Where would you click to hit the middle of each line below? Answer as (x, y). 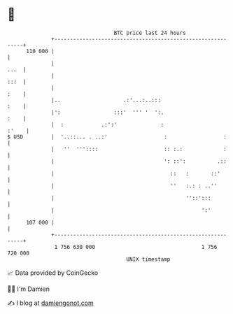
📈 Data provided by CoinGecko (53, 273)
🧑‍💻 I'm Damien (29, 289)
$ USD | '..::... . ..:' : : (117, 137)
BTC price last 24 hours (150, 33)
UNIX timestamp (148, 259)
